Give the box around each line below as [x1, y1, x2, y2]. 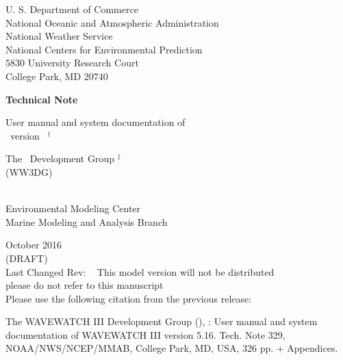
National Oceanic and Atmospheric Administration [5, 15, 219, 29]
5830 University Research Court [5, 55, 139, 70]
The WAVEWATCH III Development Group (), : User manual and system [5, 314, 318, 329]
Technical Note [5, 92, 78, 106]
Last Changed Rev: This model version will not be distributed [5, 264, 275, 279]
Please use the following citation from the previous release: [5, 291, 252, 305]
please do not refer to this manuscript [5, 278, 164, 292]
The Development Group [5, 151, 114, 166]
